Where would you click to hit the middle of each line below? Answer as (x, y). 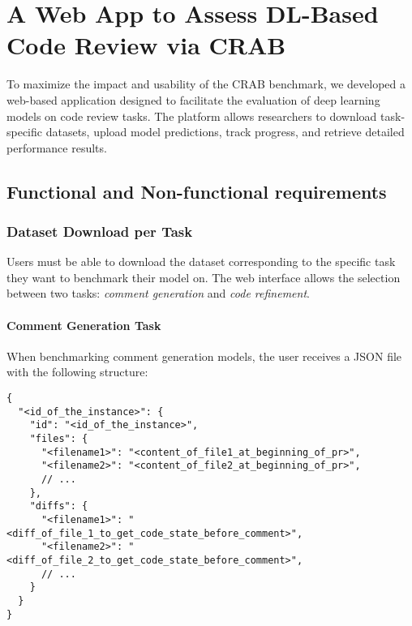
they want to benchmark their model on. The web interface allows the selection (204, 277)
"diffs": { (59, 506)
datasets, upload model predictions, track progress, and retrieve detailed (225, 132)
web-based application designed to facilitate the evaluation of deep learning (193, 99)
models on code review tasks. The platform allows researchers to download (192, 116)
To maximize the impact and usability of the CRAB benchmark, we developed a (206, 84)
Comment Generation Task (84, 325)
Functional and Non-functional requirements (197, 191)
